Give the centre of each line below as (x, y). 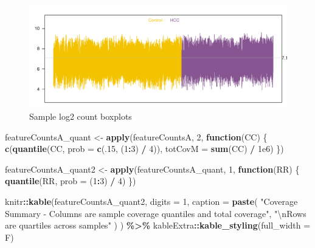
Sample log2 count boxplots (81, 116)
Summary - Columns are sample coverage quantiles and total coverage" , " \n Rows (156, 213)
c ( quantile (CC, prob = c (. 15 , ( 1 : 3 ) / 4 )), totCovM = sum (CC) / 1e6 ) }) (144, 149)
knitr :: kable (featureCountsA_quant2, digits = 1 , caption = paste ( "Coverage (151, 201)
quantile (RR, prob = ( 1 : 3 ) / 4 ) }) (71, 181)
